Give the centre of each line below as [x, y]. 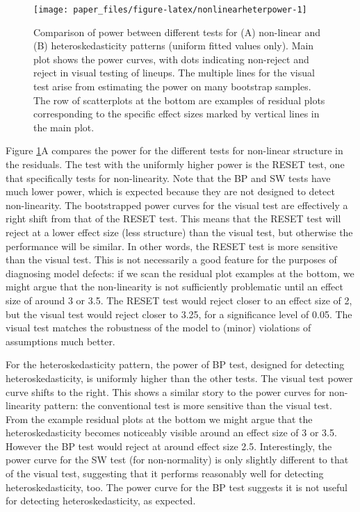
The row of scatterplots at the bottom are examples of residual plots [179, 100]
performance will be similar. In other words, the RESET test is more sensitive [172, 246]
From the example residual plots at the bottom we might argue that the [159, 419]
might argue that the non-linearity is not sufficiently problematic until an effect [174, 287]
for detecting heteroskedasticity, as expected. [101, 501]
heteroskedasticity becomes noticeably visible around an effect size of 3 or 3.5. [171, 432]
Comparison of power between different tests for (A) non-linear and [177, 32]
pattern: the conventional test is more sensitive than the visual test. [188, 405]
